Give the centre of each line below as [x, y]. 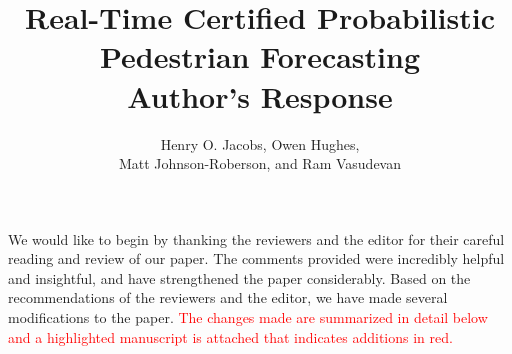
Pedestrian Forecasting [260, 56]
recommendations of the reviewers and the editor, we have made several [228, 297]
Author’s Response [260, 95]
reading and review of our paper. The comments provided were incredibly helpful [256, 258]
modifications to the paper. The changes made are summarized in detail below [248, 317]
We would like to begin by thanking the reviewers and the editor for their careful [256, 238]
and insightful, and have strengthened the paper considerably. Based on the [239, 277]
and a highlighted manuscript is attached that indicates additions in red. [230, 336]
